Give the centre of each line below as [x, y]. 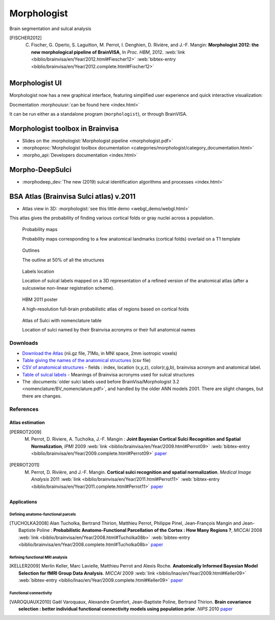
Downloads [24, 343]
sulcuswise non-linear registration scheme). [68, 288]
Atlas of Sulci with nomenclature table [62, 320]
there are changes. [42, 396]
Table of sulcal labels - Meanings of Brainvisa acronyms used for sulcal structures [108, 374]
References [24, 409]
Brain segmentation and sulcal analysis [50, 29]
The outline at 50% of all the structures [63, 260]
